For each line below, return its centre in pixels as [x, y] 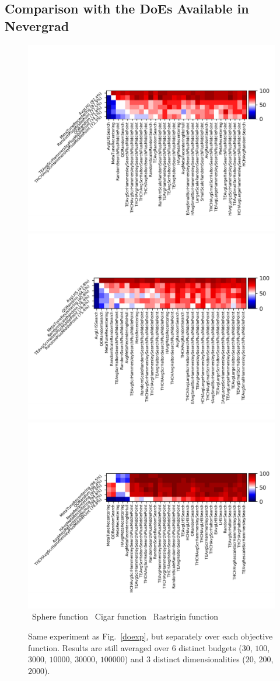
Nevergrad [37, 25]
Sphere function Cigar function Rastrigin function [125, 616]
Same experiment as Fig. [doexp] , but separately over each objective [150, 636]
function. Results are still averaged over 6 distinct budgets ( [135, 647]
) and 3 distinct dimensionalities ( [185, 659]
